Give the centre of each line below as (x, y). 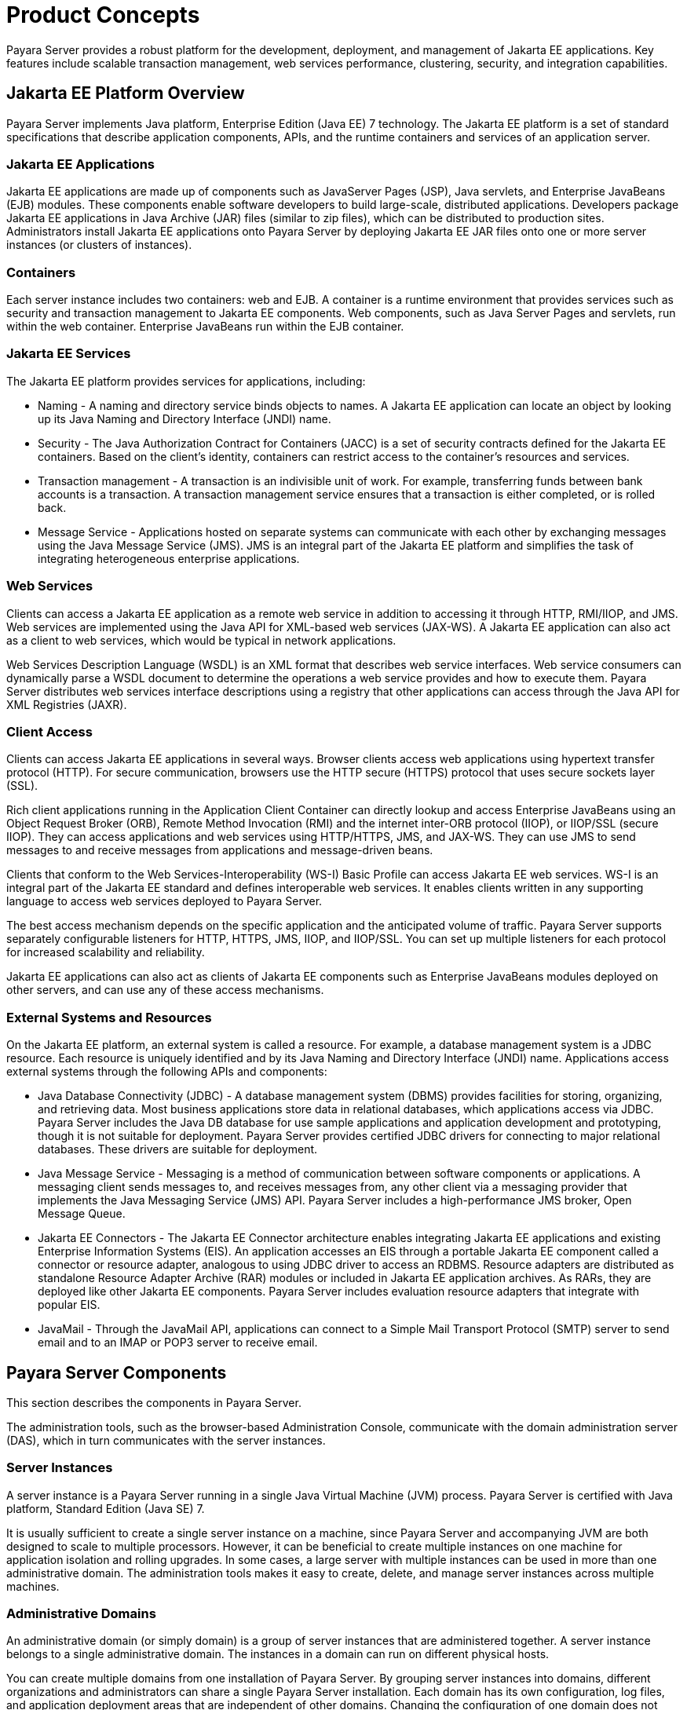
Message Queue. (82, 1214)
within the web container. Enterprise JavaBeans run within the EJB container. (205, 327)
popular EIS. (69, 1305)
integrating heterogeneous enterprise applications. (169, 558)
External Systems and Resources (109, 1017)
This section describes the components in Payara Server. (154, 1402)
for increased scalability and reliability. (106, 952)
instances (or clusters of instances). (99, 245)
